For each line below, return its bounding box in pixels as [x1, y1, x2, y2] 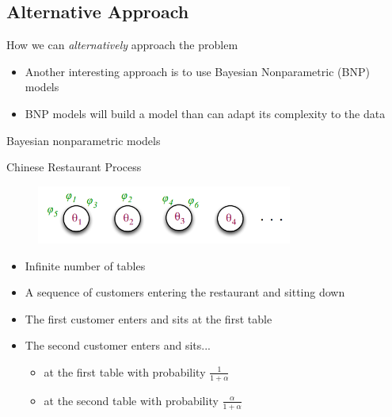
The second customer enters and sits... [25, 337, 211, 354]
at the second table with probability [44, 392, 219, 408]
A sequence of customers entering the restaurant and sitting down [25, 284, 345, 300]
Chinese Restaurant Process [6, 159, 142, 175]
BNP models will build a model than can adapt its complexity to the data [25, 105, 386, 121]
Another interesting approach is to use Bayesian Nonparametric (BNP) [25, 63, 370, 79]
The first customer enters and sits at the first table [25, 310, 272, 327]
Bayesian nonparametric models [6, 132, 161, 148]
